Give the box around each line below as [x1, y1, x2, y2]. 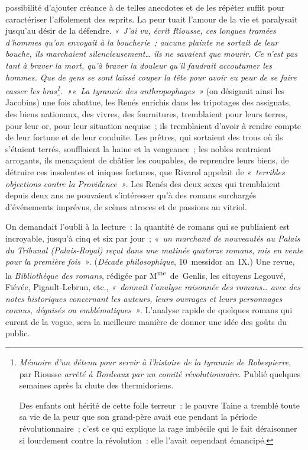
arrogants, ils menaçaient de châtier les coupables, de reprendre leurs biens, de [5, 154, 289, 166]
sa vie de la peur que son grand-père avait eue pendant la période [19, 410, 257, 423]
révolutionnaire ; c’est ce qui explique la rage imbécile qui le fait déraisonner [19, 422, 297, 434]
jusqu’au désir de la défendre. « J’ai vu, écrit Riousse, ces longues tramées [5, 24, 276, 37]
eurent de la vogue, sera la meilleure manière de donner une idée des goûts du [5, 315, 287, 327]
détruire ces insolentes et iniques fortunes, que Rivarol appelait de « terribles [5, 165, 285, 178]
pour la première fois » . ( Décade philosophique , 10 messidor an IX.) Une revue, [5, 255, 295, 268]
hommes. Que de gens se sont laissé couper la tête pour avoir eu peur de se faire [5, 70, 297, 83]
